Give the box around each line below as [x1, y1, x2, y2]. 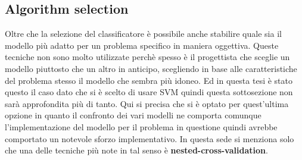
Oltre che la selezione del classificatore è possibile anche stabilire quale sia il [5, 27, 282, 40]
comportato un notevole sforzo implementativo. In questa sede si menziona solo [5, 132, 294, 145]
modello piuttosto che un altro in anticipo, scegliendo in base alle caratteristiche [5, 62, 297, 74]
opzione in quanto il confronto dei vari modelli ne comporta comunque [5, 109, 261, 121]
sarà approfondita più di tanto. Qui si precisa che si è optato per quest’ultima [5, 97, 289, 109]
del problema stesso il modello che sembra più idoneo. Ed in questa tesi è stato [5, 74, 292, 86]
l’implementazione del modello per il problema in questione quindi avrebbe [5, 120, 278, 133]
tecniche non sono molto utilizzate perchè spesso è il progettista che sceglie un [5, 51, 290, 63]
